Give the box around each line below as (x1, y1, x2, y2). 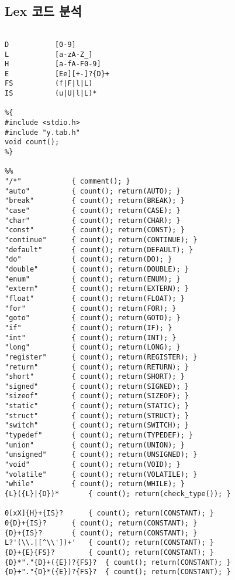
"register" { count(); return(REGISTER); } (5, 352, 198, 361)
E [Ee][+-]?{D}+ (5, 69, 109, 78)
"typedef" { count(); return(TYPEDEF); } (5, 431, 193, 440)
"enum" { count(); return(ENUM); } (5, 274, 181, 283)
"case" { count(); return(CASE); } (5, 206, 181, 215)
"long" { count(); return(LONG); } (5, 343, 181, 352)
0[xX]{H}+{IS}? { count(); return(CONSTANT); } (5, 509, 214, 518)
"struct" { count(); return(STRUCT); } (5, 411, 189, 420)
